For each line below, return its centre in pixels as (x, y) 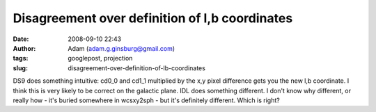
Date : (21, 39)
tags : (21, 58)
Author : (24, 48)
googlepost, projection (100, 58)
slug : (20, 68)
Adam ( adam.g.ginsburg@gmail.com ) (122, 48)
